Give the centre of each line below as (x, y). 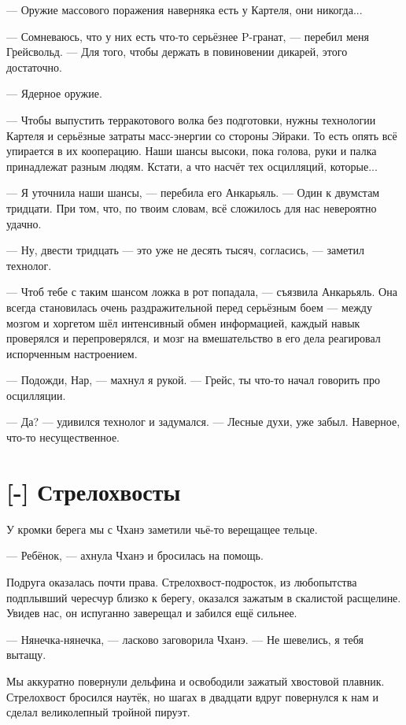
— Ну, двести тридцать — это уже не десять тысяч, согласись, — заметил (185, 250)
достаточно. (34, 67)
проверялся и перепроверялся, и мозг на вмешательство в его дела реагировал (194, 338)
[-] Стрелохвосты (94, 491)
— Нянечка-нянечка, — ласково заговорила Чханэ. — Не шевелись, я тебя (185, 639)
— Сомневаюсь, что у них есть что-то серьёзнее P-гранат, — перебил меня (188, 36)
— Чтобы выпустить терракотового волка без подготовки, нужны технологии (191, 119)
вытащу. (26, 655)
